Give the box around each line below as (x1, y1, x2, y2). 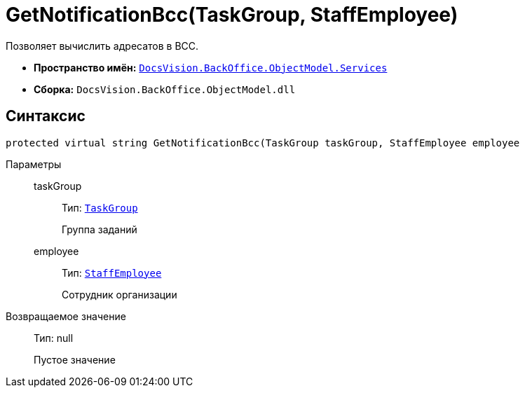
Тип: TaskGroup (62, 201, 138, 214)
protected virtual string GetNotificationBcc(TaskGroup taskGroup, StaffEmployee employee (6, 137, 520, 149)
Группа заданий (62, 223, 137, 235)
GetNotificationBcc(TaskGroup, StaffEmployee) (6, 3, 458, 27)
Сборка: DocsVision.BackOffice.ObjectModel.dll (34, 83, 296, 95)
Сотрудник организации (62, 288, 177, 301)
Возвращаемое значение (6, 310, 126, 322)
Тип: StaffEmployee (62, 266, 162, 279)
